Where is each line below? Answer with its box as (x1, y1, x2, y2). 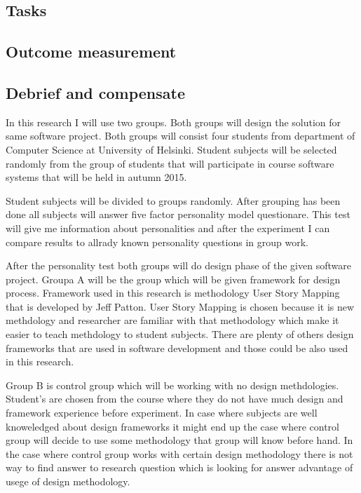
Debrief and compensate (6, 81, 185, 103)
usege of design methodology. (6, 474, 130, 489)
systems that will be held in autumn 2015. (6, 170, 187, 184)
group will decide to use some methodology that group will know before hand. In (6, 433, 353, 447)
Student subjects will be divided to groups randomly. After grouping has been (6, 193, 341, 208)
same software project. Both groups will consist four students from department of (6, 128, 355, 143)
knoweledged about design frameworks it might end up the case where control (6, 419, 339, 433)
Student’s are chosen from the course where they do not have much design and (6, 391, 343, 406)
